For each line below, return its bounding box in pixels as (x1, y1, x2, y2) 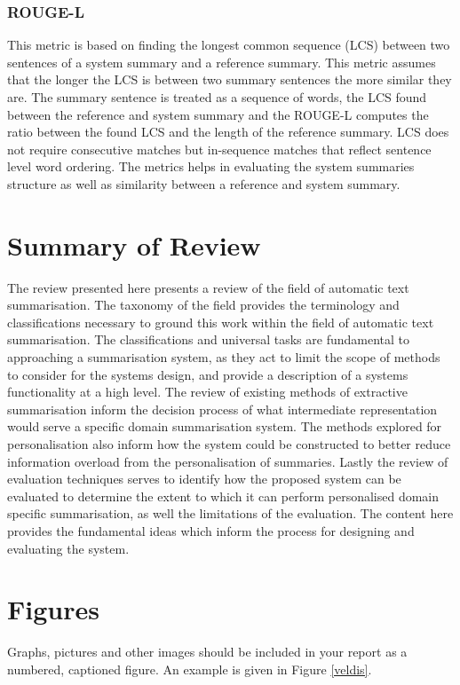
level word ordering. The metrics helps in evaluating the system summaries (7, 157, 415, 176)
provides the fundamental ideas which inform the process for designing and (7, 522, 415, 539)
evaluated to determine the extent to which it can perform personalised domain (7, 486, 440, 505)
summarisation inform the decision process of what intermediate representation (7, 399, 438, 418)
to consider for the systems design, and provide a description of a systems (7, 365, 408, 383)
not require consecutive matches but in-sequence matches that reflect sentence (7, 139, 432, 158)
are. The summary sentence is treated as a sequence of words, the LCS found (7, 88, 427, 106)
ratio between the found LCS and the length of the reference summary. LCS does (7, 122, 449, 141)
